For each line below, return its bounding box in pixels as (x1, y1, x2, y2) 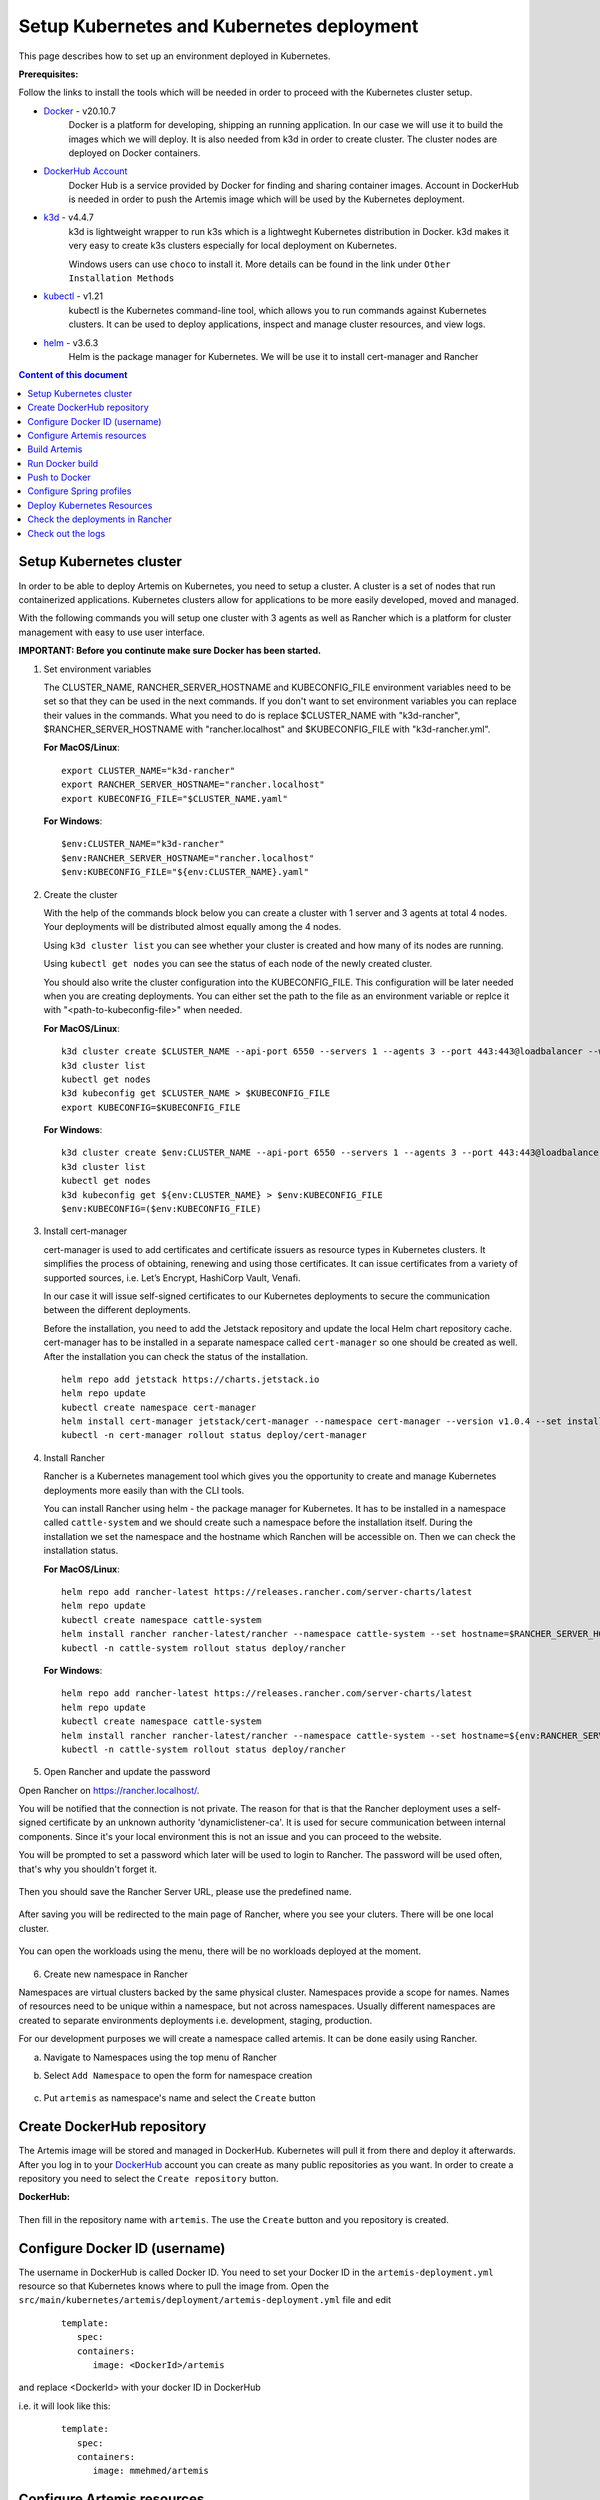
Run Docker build (27, 457, 99, 469)
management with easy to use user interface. (18, 626, 205, 638)
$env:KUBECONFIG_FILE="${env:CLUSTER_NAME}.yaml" (61, 866, 310, 878)
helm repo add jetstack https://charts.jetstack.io (61, 1373, 320, 1385)
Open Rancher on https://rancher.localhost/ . (18, 1784, 200, 1796)
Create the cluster (43, 888, 118, 900)
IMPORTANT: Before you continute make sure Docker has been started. (18, 645, 322, 657)
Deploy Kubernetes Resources (27, 499, 153, 511)
